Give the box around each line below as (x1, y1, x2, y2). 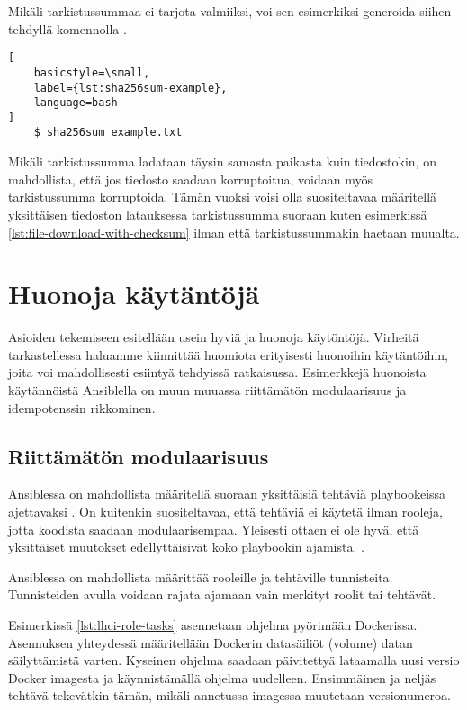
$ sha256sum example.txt (33, 126, 183, 139)
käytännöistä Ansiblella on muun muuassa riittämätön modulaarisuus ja (8, 381, 407, 399)
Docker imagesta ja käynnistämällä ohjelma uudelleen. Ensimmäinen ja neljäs (8, 668, 436, 687)
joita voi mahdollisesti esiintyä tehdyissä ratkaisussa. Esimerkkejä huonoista (8, 363, 427, 382)
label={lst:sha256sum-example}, (33, 81, 228, 94)
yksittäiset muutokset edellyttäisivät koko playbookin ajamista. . (8, 537, 364, 556)
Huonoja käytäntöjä (8, 275, 260, 312)
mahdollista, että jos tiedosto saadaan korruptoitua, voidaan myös (8, 169, 373, 188)
